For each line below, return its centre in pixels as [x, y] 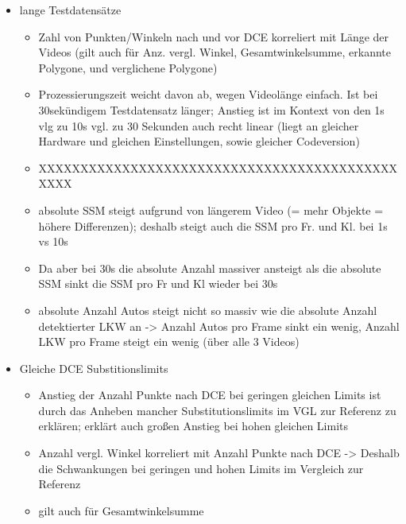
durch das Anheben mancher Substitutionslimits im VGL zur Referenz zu [217, 410]
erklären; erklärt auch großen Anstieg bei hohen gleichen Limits [193, 426]
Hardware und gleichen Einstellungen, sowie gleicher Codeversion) [199, 141]
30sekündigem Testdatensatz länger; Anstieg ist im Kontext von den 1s [211, 109]
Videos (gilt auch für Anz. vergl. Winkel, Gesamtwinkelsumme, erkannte [215, 52]
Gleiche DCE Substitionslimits [94, 368]
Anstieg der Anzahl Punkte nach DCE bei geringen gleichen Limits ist [210, 395]
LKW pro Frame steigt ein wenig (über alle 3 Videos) [169, 342]
